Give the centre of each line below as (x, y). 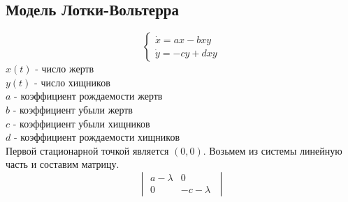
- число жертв (65, 69)
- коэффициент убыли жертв (73, 109)
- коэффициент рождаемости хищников (97, 137)
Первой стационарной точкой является (87, 150)
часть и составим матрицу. (63, 164)
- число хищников (72, 82)
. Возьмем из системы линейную (273, 150)
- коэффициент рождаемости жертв (88, 96)
